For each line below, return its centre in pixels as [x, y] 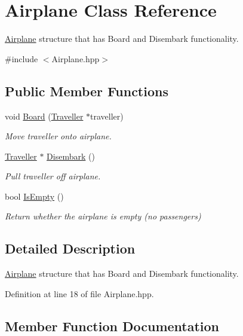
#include [21, 58]
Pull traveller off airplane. [53, 176]
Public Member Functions [87, 91]
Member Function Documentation [112, 326]
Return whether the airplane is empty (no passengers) [103, 216]
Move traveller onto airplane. [58, 136]
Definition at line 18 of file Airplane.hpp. [79, 293]
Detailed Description [70, 248]
